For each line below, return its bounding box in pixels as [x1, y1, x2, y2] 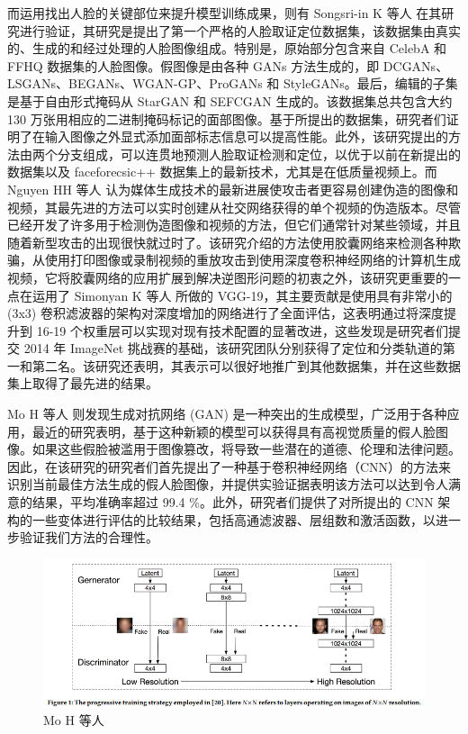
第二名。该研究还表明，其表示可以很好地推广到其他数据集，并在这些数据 [31, 356, 461, 375]
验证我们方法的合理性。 [19, 528, 158, 547]
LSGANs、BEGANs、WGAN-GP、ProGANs [7, 74, 263, 93]
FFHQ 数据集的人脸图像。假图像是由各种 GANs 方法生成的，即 [7, 56, 380, 75]
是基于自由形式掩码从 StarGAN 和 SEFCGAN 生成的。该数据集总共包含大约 [7, 91, 453, 110]
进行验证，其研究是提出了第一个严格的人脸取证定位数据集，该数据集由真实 [19, 21, 461, 40]
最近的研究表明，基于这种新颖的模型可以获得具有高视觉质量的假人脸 [31, 421, 436, 440]
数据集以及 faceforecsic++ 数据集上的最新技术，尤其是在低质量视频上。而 [7, 162, 437, 181]
